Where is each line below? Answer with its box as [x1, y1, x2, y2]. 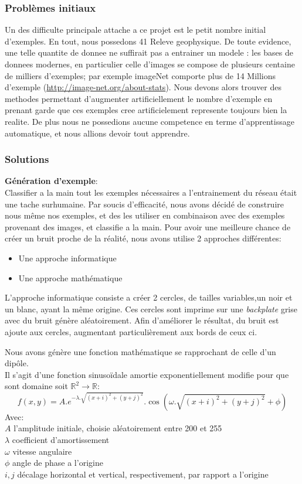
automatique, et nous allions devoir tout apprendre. [5, 127, 190, 139]
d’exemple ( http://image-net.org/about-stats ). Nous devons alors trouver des [5, 81, 281, 93]
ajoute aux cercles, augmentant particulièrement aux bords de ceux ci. [5, 325, 257, 338]
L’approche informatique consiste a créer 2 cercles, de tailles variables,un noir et [5, 291, 293, 304]
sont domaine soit [5, 380, 68, 392]
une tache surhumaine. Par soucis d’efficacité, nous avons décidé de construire [5, 197, 284, 210]
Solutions [5, 152, 49, 166]
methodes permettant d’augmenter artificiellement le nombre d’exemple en [5, 92, 273, 104]
